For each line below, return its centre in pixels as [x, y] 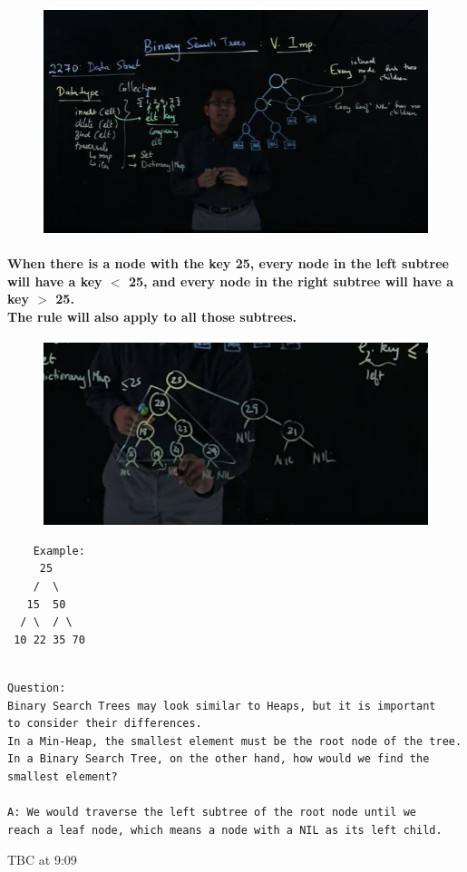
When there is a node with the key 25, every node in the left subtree [228, 262]
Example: [59, 551]
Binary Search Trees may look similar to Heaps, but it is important [222, 706]
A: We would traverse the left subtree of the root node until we [212, 813]
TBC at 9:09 [42, 860]
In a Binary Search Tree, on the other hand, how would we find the [219, 759]
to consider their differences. [105, 724]
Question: [37, 688]
